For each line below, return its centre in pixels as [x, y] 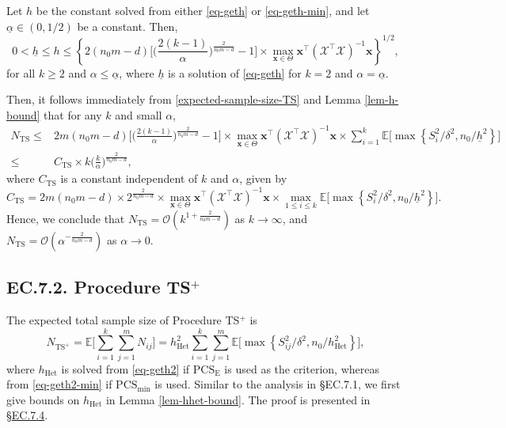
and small [139, 114]
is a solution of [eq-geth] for [235, 72]
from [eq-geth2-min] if [59, 384]
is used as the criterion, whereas [302, 368]
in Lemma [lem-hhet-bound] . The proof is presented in [238, 399]
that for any [73, 114]
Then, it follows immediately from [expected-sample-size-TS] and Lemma [184, 99]
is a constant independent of [129, 178]
